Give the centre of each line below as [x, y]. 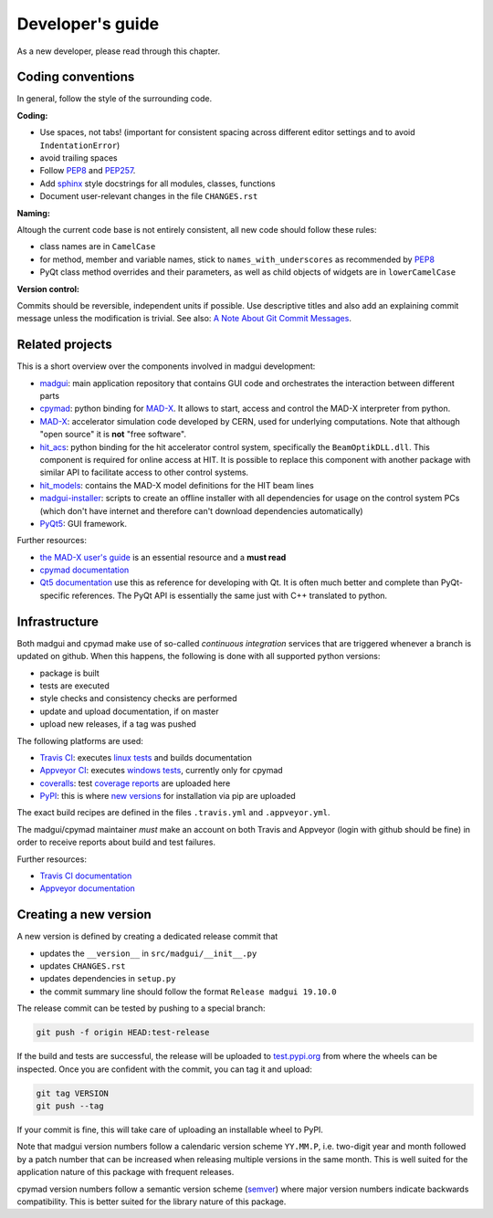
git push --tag [70, 1106]
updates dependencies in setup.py [108, 979]
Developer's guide [88, 24]
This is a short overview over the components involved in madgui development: [166, 366]
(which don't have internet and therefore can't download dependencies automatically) [202, 510]
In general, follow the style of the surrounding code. [115, 99]
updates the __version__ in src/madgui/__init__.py [148, 953]
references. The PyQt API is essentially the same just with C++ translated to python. [230, 595]
